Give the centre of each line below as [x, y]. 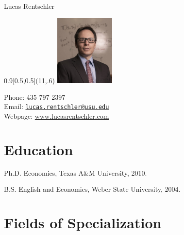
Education [39, 149]
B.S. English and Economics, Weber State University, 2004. [92, 189]
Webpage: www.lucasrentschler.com [57, 116]
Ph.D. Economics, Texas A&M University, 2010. [75, 172]
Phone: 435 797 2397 [35, 97]
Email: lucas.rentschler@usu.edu [57, 106]
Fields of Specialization [83, 222]
